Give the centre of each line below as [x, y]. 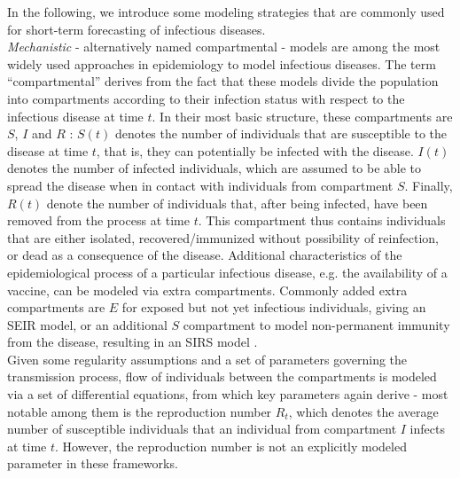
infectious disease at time [75, 116]
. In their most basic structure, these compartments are [302, 116]
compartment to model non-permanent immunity [316, 324]
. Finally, [429, 185]
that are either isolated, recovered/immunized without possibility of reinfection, [223, 237]
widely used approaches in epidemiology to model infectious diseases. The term [222, 63]
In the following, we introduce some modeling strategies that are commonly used [226, 12]
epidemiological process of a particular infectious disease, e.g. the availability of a [227, 272]
